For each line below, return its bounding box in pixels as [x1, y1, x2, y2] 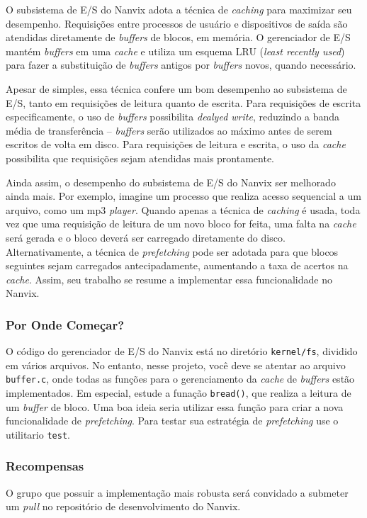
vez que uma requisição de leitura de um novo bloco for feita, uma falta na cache [6, 216, 356, 231]
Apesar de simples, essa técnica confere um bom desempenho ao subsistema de [6, 81, 347, 96]
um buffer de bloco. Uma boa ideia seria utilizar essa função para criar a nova [6, 399, 344, 414]
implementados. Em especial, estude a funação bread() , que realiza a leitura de [6, 385, 351, 400]
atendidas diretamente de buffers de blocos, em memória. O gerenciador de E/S [6, 30, 351, 45]
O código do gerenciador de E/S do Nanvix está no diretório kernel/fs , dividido [6, 344, 358, 359]
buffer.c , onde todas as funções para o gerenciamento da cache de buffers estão [6, 371, 355, 386]
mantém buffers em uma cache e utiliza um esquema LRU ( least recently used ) [6, 43, 345, 58]
